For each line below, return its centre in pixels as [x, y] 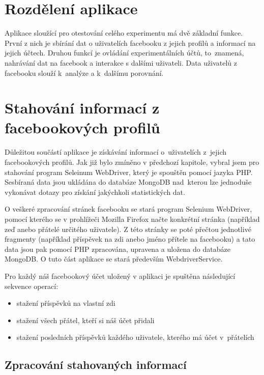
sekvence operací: [32, 286]
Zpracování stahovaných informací [96, 365]
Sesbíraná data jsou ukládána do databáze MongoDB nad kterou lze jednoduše [128, 182]
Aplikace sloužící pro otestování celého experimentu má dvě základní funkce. [124, 33]
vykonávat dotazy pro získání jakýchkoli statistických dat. [95, 192]
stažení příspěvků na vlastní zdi [66, 303]
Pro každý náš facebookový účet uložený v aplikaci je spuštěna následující [120, 276]
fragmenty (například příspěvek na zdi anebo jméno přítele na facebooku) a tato [130, 239]
